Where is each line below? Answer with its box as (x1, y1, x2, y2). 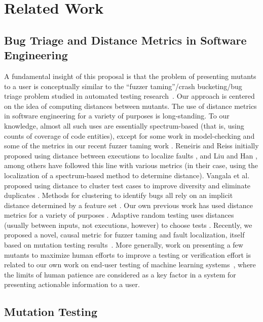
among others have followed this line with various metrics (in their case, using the (4, 160, 258, 171)
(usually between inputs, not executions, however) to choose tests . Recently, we (4, 219, 252, 230)
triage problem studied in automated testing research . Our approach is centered (4, 91, 255, 101)
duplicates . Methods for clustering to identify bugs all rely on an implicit (4, 190, 233, 200)
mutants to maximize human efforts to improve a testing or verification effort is (4, 249, 251, 260)
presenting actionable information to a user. (4, 279, 140, 290)
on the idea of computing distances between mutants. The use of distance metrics (4, 100, 257, 111)
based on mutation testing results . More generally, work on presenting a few (4, 239, 243, 250)
